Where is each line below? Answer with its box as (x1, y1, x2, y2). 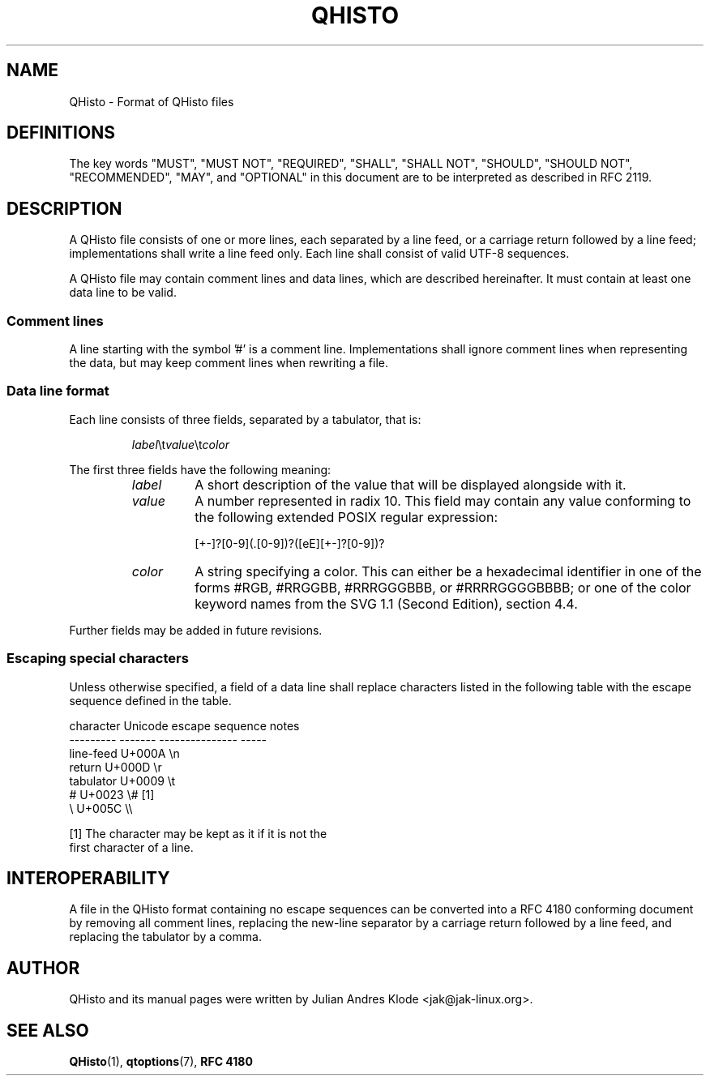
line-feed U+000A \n (69, 746, 180, 760)
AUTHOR (6, 957, 80, 978)
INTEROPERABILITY (6, 867, 170, 888)
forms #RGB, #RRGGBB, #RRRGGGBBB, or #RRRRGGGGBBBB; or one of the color (195, 579, 691, 596)
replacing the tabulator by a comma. (69, 930, 262, 944)
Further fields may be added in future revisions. (69, 622, 323, 637)
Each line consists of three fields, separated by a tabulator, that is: (69, 412, 421, 426)
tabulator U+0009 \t (69, 773, 176, 788)
